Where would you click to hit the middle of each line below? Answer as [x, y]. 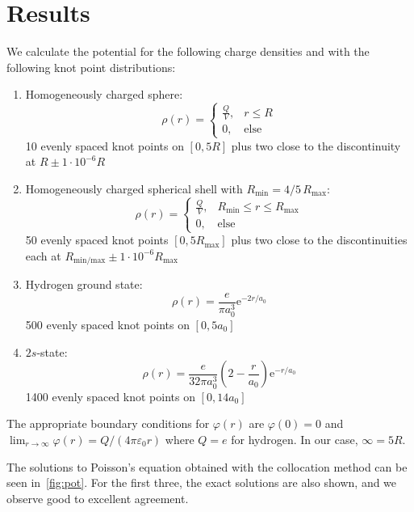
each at [43, 255]
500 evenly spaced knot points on [107, 324]
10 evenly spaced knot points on [105, 145]
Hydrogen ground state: [84, 284]
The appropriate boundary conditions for [108, 423]
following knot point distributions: [91, 67]
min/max [90, 261]
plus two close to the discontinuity [316, 145]
